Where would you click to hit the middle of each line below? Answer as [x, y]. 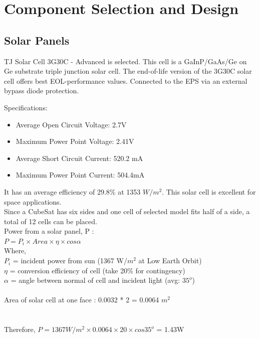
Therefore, [20, 329]
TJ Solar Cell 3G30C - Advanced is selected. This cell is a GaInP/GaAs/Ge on [125, 61]
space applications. [33, 201]
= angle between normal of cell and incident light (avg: [95, 280]
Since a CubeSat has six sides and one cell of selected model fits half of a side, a [127, 211]
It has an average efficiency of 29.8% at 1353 [72, 191]
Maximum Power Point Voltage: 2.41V [75, 141]
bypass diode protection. [42, 91]
